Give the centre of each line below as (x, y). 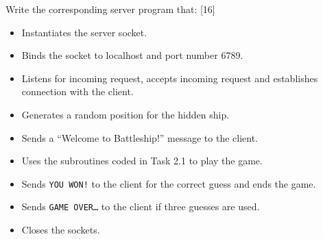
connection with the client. (77, 91)
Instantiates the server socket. (84, 32)
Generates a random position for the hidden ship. (125, 114)
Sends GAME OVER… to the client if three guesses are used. (141, 206)
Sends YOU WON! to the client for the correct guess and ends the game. (169, 183)
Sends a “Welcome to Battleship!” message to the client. (140, 137)
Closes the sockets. (61, 230)
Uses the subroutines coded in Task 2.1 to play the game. (142, 161)
